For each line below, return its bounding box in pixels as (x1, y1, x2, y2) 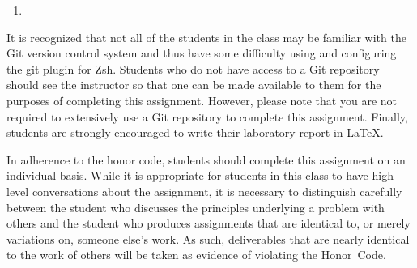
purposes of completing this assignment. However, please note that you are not (6, 91, 397, 108)
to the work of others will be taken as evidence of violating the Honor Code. (6, 246, 386, 263)
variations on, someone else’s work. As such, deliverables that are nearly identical (6, 230, 410, 247)
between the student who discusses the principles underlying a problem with (6, 198, 385, 215)
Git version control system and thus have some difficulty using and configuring (6, 45, 397, 62)
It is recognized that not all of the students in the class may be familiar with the (6, 28, 406, 45)
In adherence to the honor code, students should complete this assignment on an (6, 151, 406, 168)
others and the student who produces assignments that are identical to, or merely (6, 215, 411, 232)
